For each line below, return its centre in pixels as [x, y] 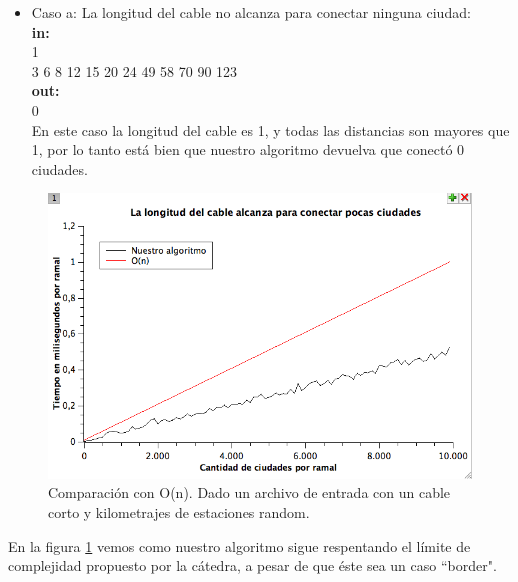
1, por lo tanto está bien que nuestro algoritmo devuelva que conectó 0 [248, 149]
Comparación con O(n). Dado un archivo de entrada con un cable [249, 492]
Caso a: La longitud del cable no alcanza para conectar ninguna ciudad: [251, 12]
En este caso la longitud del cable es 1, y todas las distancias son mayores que [270, 129]
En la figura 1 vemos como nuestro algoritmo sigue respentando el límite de [239, 545]
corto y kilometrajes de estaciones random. [179, 511]
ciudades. [59, 168]
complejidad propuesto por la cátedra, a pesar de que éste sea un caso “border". [252, 565]
